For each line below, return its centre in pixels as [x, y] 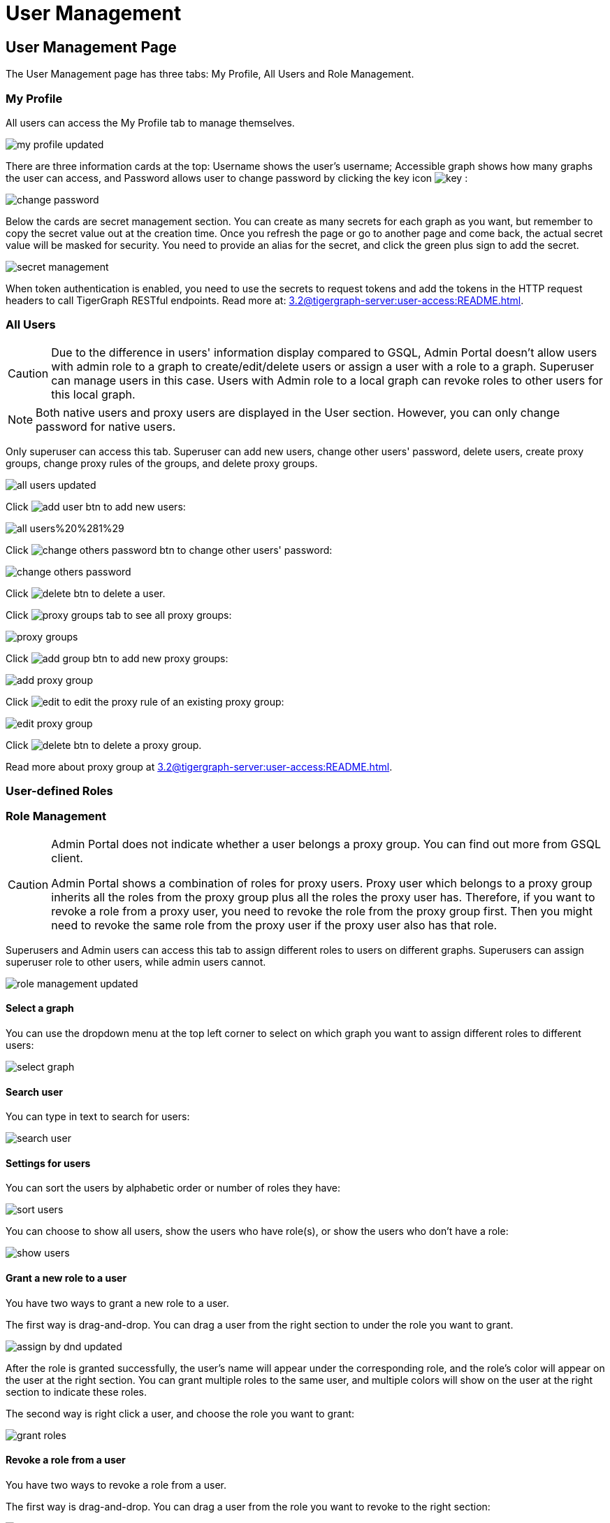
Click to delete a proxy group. [104, 745]
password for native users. [106, 426]
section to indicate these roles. [76, 1392]
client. [67, 858]
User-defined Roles [59, 791]
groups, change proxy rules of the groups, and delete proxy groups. [162, 463]
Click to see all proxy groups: [119, 615]
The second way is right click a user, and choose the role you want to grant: [180, 1413]
